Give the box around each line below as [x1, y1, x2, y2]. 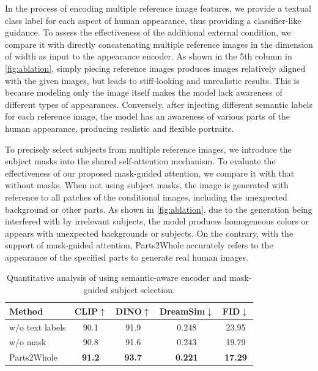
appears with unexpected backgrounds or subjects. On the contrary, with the [5, 226, 294, 239]
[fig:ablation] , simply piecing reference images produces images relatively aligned [5, 61, 306, 74]
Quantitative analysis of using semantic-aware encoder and [6, 271, 227, 284]
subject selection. [111, 283, 175, 296]
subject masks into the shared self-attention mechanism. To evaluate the [5, 155, 276, 167]
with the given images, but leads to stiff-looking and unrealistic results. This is [5, 74, 300, 86]
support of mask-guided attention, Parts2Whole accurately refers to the [5, 239, 273, 251]
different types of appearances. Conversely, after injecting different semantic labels [5, 98, 313, 110]
